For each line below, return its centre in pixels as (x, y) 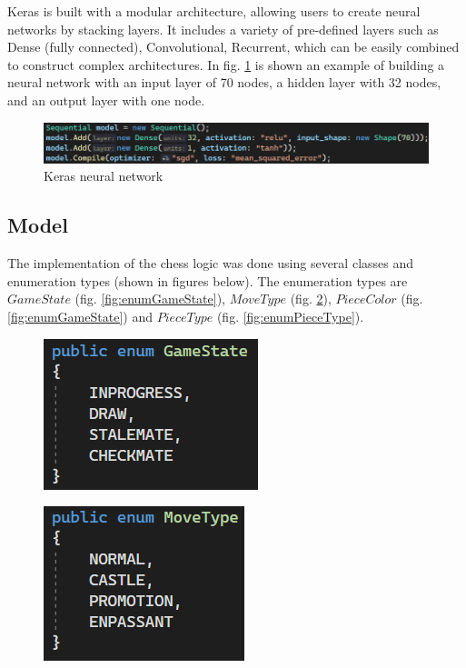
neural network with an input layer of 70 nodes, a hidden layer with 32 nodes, (224, 82)
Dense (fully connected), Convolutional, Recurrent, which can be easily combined (233, 47)
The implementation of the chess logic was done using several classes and (211, 263)
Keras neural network (104, 176)
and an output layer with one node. (106, 100)
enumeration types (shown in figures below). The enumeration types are (208, 280)
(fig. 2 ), (311, 299)
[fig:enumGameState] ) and (80, 317)
